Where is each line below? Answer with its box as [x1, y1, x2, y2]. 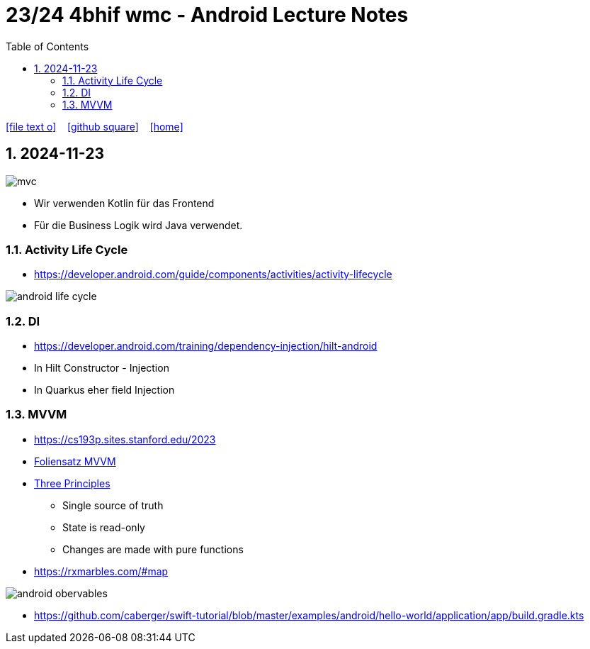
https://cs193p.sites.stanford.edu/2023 [34, 433, 216, 445]
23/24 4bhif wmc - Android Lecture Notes [6, 3, 409, 27]
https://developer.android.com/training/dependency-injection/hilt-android [34, 340, 378, 353]
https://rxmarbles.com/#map [34, 565, 169, 577]
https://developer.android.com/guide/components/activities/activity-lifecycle [34, 268, 392, 281]
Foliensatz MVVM [34, 455, 116, 467]
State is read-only [62, 521, 145, 533]
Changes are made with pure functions [62, 543, 244, 555]
